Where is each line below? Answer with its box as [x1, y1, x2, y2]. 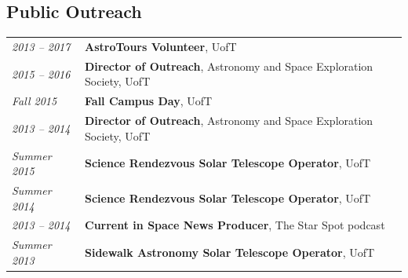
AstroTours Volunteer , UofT [85, 38, 237, 54]
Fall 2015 [12, 93, 57, 109]
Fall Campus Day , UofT [85, 93, 213, 109]
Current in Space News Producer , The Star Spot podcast [85, 217, 385, 233]
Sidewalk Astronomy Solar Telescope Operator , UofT [85, 244, 375, 261]
